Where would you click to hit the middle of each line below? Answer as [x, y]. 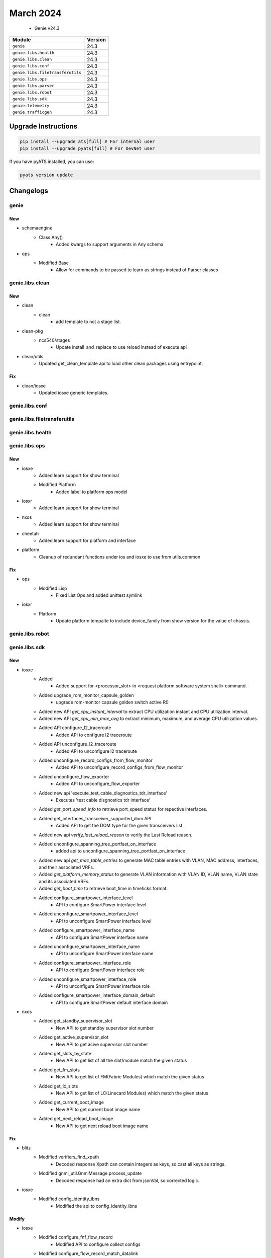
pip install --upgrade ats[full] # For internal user [87, 141]
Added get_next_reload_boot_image [76, 1119]
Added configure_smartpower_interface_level [86, 898]
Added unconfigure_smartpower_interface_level [88, 914]
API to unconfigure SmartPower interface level [104, 921]
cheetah [30, 533]
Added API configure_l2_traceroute [75, 728]
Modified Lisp [53, 588]
